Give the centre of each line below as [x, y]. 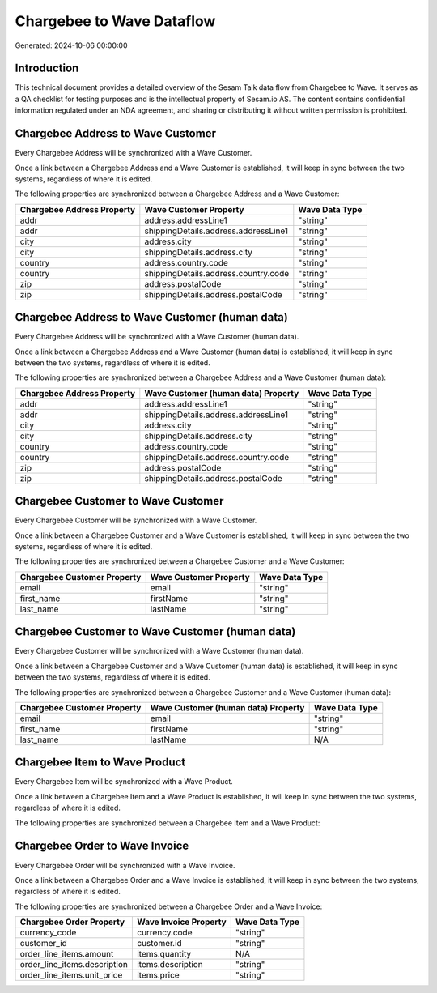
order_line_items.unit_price [71, 975]
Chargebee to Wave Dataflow [115, 21]
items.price [158, 975]
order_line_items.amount [67, 954]
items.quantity [164, 954]
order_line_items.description [74, 965]
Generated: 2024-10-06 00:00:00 [71, 45]
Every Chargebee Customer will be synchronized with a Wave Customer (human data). [159, 651]
